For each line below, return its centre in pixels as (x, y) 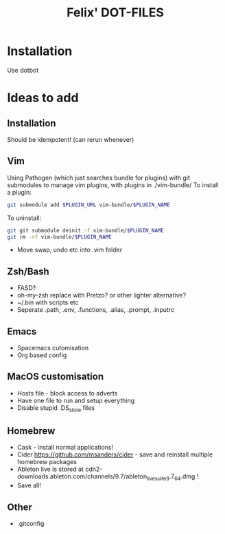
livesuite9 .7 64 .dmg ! (173, 477)
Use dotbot (23, 70)
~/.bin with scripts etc (48, 302)
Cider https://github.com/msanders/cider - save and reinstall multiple (115, 454)
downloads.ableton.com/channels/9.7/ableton (82, 476)
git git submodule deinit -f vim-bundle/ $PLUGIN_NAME (86, 230)
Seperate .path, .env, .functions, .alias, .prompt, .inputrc (96, 310)
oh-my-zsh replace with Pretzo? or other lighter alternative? (102, 295)
